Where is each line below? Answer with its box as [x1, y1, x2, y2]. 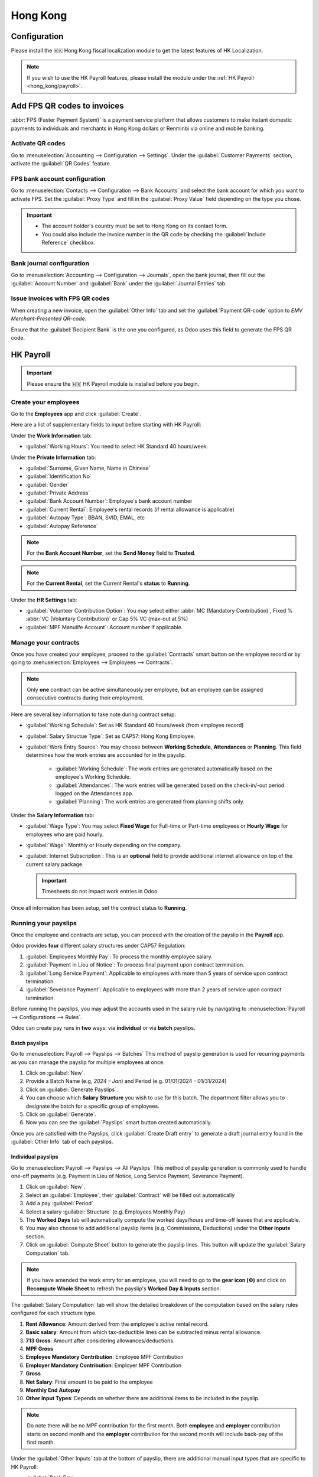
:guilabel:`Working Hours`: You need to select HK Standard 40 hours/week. [25, 443, 209, 450]
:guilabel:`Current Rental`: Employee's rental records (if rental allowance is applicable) [25, 506, 235, 513]
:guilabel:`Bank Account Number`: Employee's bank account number [25, 497, 193, 505]
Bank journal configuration [11, 259, 90, 267]
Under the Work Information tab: [11, 432, 92, 439]
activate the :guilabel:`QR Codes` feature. [11, 160, 112, 167]
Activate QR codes [11, 139, 66, 148]
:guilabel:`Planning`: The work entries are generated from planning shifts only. [55, 798, 245, 805]
